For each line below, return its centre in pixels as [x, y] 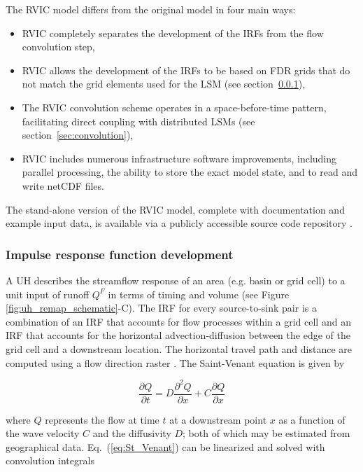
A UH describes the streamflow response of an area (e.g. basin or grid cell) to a [176, 280]
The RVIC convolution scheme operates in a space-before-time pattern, [174, 107]
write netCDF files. [63, 185]
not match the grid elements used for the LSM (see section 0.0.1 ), [164, 84]
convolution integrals [50, 460]
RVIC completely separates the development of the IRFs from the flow [173, 33]
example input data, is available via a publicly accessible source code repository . [179, 223]
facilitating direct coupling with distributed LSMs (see [138, 121]
